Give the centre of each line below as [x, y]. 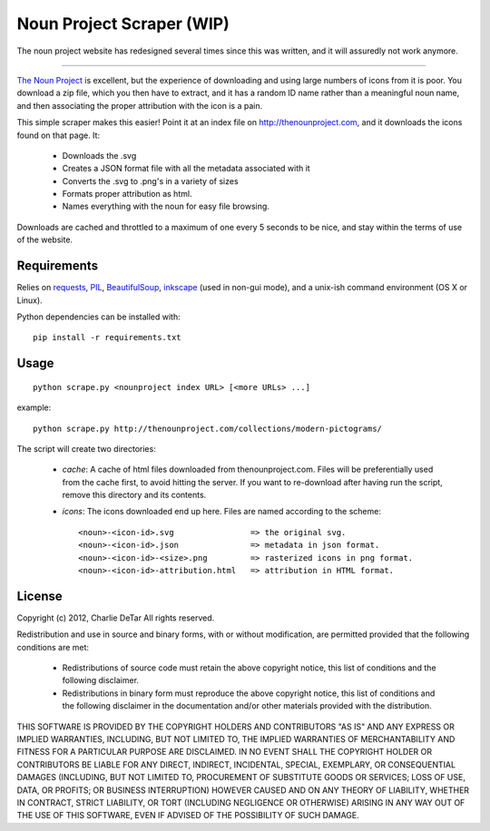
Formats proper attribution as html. [127, 194]
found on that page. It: [58, 135]
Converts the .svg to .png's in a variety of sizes [151, 181]
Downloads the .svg [99, 155]
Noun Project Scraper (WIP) [123, 24]
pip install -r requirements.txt [107, 337]
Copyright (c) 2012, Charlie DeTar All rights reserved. [116, 618]
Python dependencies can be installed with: [98, 317]
